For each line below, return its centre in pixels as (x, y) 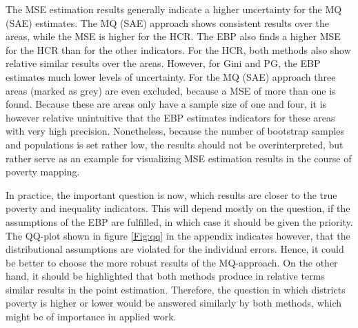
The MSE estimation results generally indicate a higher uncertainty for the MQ (174, 9)
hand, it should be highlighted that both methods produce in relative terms (165, 276)
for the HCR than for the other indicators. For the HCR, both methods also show (178, 49)
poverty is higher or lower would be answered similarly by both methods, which (174, 303)
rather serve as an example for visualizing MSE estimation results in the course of (179, 158)
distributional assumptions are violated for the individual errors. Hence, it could (175, 249)
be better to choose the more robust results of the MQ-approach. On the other (172, 262)
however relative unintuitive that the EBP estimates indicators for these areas (170, 117)
